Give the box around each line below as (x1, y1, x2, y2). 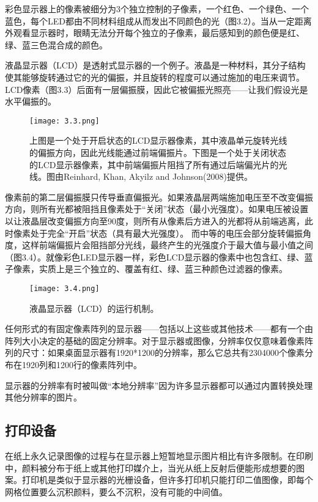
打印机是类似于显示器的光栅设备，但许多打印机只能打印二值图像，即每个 (21, 473, 313, 486)
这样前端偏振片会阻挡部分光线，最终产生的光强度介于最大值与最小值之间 (21, 238, 313, 251)
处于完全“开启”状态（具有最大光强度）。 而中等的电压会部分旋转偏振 (30, 226, 303, 239)
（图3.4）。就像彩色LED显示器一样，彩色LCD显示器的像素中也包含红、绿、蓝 (5, 250, 313, 263)
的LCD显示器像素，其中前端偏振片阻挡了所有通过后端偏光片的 (29, 158, 279, 171)
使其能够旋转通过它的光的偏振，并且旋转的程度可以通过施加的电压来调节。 (5, 70, 305, 83)
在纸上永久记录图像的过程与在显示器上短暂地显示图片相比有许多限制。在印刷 (5, 449, 313, 462)
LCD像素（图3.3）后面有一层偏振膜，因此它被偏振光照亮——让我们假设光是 (5, 83, 308, 95)
